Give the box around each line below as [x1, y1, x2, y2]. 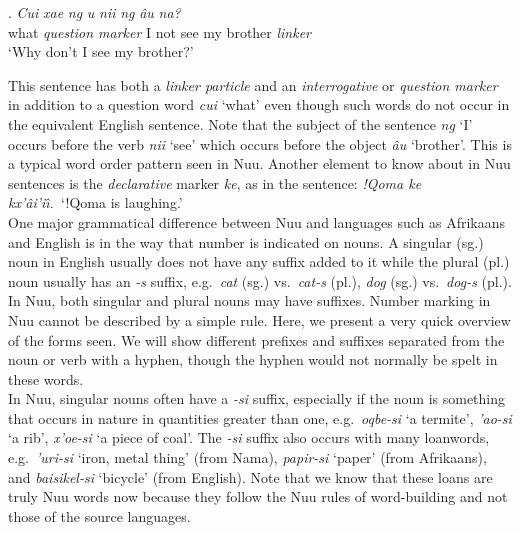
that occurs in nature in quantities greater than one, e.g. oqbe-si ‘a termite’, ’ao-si [8, 407, 512, 428]
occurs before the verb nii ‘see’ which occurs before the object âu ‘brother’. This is [8, 133, 512, 154]
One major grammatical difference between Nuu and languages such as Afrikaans [8, 211, 506, 232]
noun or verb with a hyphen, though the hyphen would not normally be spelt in [8, 349, 498, 370]
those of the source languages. [8, 505, 191, 526]
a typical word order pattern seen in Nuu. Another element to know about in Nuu [8, 153, 511, 174]
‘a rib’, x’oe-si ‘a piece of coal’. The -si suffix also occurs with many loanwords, [8, 427, 490, 448]
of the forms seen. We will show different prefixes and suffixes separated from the [8, 329, 505, 350]
